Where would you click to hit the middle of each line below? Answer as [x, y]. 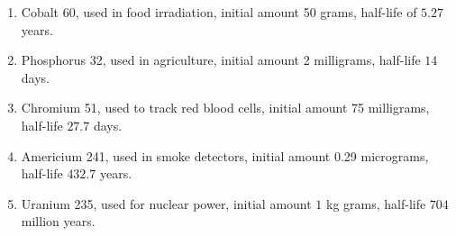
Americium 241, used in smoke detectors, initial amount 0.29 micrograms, [225, 155]
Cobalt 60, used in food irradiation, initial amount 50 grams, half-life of [219, 12]
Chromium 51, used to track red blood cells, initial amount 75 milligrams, [225, 108]
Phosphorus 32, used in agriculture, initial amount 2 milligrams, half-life [221, 60]
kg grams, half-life [376, 203]
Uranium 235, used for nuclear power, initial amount [166, 203]
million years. [58, 221]
